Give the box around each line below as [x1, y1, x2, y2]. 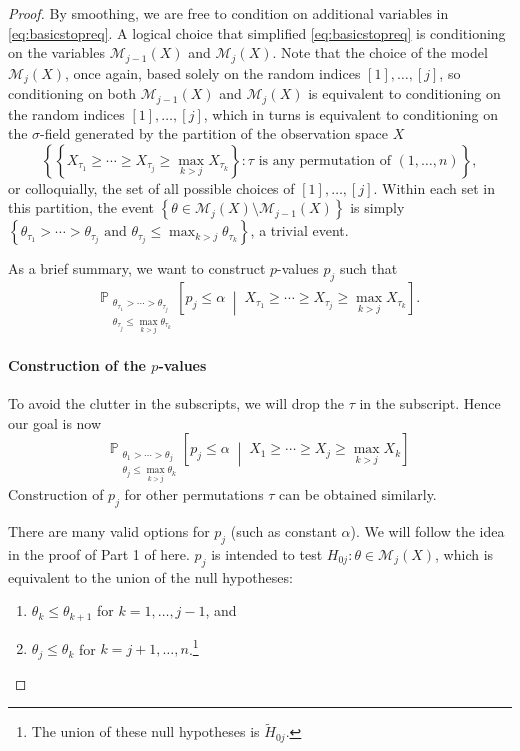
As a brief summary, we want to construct [8, 258, 266, 279]
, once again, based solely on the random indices [64, 62, 361, 83]
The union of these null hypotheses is [31, 721, 260, 742]
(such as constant [230, 520, 337, 541]
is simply [350, 197, 405, 218]
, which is [435, 543, 494, 564]
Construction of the [8, 354, 146, 375]
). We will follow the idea [350, 520, 505, 541]
